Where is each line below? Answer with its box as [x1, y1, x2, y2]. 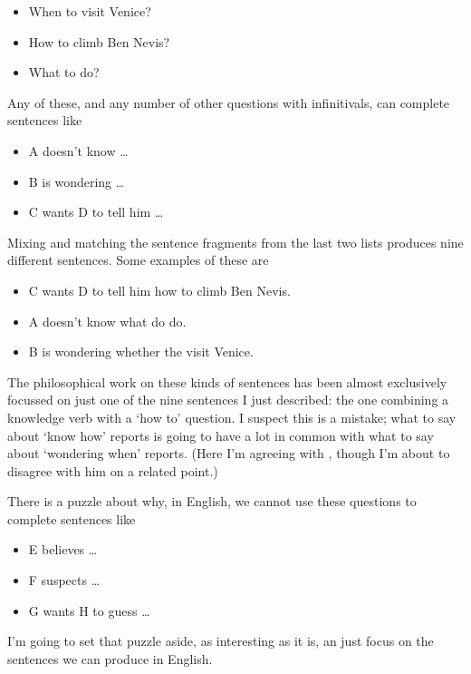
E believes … [28, 540, 98, 559]
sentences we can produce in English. [7, 649, 213, 668]
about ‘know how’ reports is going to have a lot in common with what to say [7, 425, 434, 444]
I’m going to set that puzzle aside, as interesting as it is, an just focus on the [7, 631, 434, 650]
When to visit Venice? [28, 2, 151, 20]
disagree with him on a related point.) [7, 461, 218, 480]
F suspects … [28, 571, 101, 590]
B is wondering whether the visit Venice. [28, 342, 254, 361]
